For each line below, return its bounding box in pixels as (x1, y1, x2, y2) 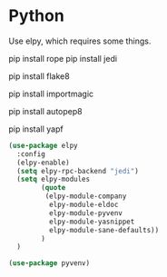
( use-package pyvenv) (8, 259, 91, 268)
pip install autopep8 (8, 105, 83, 116)
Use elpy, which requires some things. (8, 35, 152, 46)
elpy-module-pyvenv (48, 208, 123, 218)
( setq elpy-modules (16, 174, 91, 184)
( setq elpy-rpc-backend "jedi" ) (16, 166, 140, 175)
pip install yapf (8, 124, 64, 134)
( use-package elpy (8, 141, 78, 150)
